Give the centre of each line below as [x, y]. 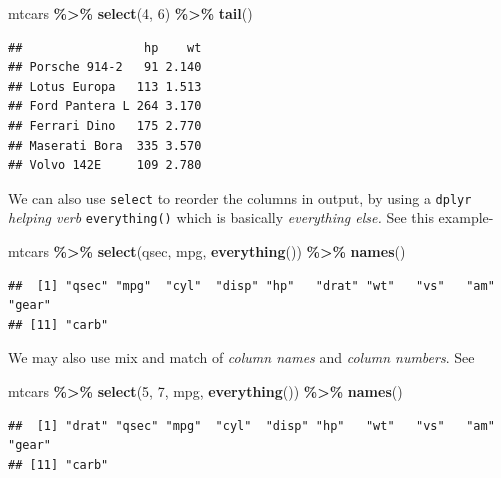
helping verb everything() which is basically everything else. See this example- [251, 217]
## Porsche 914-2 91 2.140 [105, 67]
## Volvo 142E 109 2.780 [105, 165]
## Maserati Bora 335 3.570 [105, 145]
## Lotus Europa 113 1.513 [105, 86]
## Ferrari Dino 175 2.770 [105, 125]
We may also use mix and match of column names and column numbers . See [241, 357]
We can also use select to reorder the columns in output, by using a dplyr [240, 197]
